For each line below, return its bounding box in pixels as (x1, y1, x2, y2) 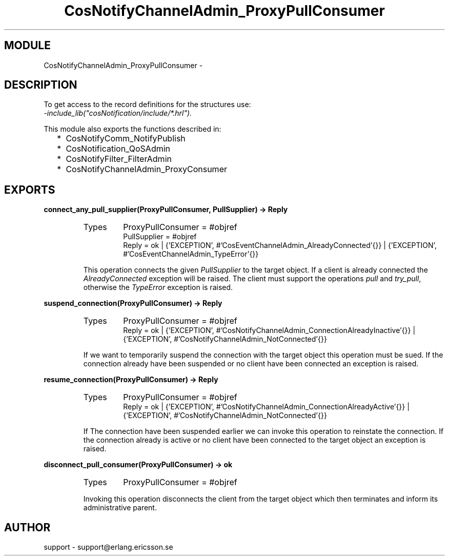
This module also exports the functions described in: (44, 125, 221, 134)
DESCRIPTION (4, 78, 77, 92)
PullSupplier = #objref (123, 232, 197, 241)
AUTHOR (4, 521, 51, 534)
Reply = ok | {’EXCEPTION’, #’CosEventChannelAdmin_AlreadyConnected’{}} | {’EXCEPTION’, (123, 241, 437, 250)
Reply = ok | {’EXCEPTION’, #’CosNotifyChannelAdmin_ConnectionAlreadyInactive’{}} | (123, 326, 416, 335)
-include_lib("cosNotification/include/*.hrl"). (44, 109, 192, 118)
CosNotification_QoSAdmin (66, 143, 171, 154)
